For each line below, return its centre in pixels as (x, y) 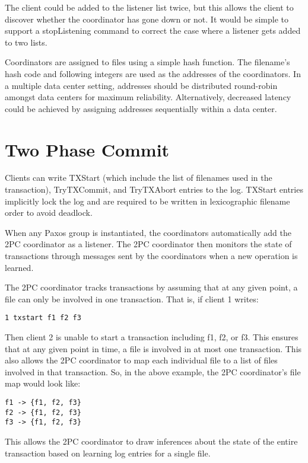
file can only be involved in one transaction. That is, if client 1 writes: (132, 298)
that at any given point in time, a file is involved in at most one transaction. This (153, 348)
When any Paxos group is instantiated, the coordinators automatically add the (148, 232)
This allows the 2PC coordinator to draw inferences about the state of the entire (151, 441)
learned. (19, 267)
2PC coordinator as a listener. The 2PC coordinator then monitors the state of (148, 244)
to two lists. (26, 42)
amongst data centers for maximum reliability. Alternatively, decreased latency (148, 97)
